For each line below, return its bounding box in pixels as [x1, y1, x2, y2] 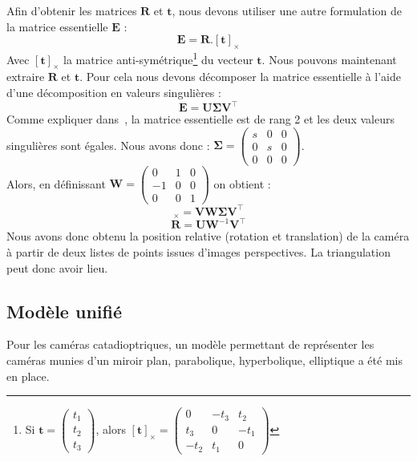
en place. [6, 367, 50, 384]
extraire [6, 68, 45, 85]
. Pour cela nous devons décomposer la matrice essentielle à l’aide [79, 68, 401, 85]
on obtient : [213, 175, 271, 192]
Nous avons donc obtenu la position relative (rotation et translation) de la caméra [6, 228, 410, 245]
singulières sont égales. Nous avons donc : [6, 136, 210, 153]
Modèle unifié [6, 298, 122, 323]
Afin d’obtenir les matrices [6, 2, 137, 18]
